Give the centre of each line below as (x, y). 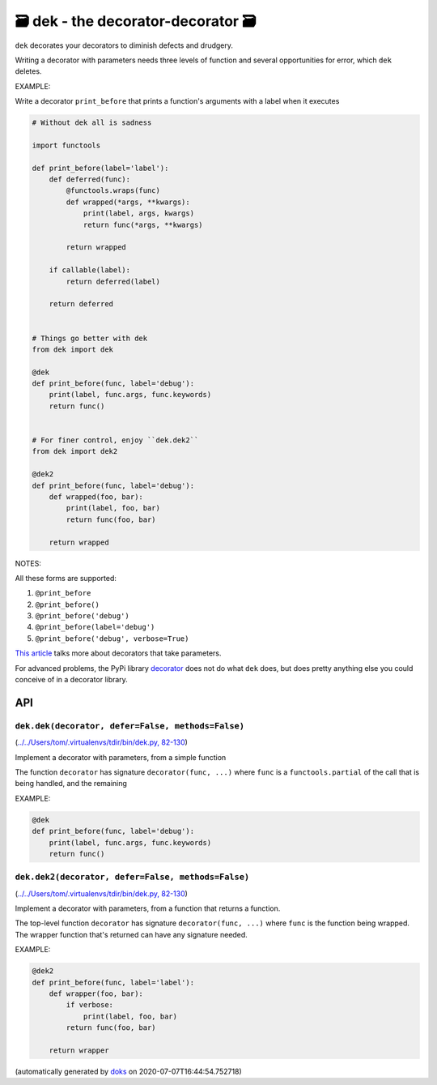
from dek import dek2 (75, 451)
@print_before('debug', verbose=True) (112, 639)
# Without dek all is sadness (92, 123)
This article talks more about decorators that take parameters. (118, 653)
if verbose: (89, 1005)
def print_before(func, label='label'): (113, 982)
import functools (66, 145)
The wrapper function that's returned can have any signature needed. (132, 934)
